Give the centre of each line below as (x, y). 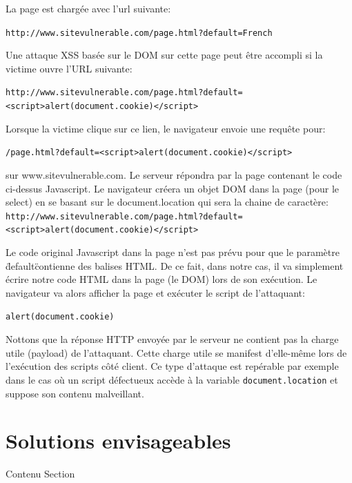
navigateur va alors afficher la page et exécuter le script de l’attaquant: (155, 292)
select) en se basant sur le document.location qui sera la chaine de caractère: (167, 202)
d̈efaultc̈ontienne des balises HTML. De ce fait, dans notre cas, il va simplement (175, 265)
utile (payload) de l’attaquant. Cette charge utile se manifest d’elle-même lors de (176, 352)
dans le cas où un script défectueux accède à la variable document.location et (172, 379)
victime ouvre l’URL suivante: (69, 68)
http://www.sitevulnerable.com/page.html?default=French (139, 33)
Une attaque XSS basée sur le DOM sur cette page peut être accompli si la (164, 55)
